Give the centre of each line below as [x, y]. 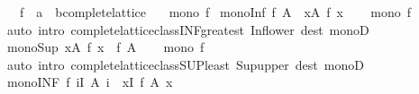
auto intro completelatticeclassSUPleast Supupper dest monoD [185, 64]
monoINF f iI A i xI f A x [90, 82]
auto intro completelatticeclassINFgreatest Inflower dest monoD [188, 29]
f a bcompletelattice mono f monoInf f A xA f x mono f [215, 12]
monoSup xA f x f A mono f [105, 47]
